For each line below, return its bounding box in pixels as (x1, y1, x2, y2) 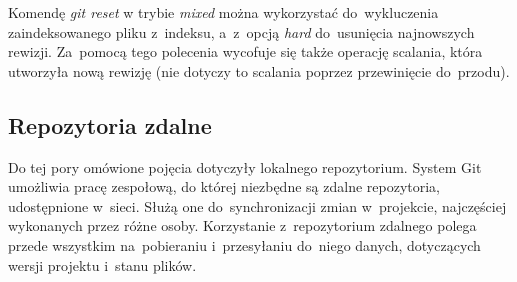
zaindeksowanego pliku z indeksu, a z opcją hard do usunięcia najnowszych (8, 21, 475, 42)
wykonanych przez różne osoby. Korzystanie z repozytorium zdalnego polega (8, 215, 477, 236)
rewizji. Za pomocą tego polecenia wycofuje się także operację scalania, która (8, 41, 483, 62)
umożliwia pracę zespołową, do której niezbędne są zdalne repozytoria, (8, 176, 440, 197)
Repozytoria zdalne (8, 109, 212, 140)
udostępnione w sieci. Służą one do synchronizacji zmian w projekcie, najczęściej (8, 195, 507, 216)
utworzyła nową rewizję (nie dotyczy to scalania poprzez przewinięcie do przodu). (8, 60, 510, 81)
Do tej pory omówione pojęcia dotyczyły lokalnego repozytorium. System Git (8, 156, 482, 177)
